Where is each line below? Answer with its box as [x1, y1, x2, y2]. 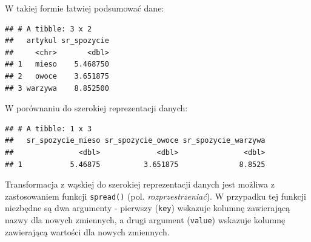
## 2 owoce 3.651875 [5, 71, 109, 80]
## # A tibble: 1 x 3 [5, 124, 92, 133]
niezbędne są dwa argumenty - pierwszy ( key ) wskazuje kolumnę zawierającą [5, 201, 290, 214]
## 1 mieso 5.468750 [5, 60, 109, 69]
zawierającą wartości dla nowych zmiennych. [5, 225, 170, 238]
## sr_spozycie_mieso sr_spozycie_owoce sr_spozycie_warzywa [5, 136, 266, 145]
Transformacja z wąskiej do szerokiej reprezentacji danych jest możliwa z [5, 178, 275, 191]
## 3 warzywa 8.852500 [5, 83, 109, 93]
